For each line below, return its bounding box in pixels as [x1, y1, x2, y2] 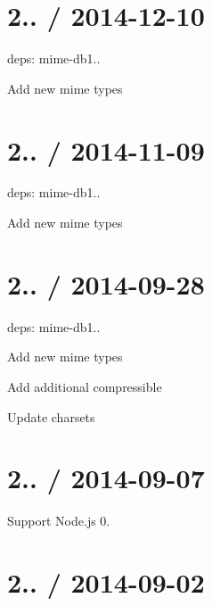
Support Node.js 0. [7, 511, 110, 530]
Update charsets [7, 407, 95, 426]
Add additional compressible [7, 377, 162, 395]
